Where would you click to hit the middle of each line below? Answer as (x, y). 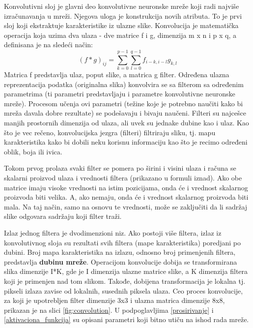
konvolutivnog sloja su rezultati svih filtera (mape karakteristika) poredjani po (123, 242)
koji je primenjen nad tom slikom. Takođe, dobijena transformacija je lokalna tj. (125, 281)
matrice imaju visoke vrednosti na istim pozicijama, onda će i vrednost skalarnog (126, 187)
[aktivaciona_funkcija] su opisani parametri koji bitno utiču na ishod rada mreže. (126, 319)
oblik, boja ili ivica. (33, 151)
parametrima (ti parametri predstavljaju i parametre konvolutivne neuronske (120, 94)
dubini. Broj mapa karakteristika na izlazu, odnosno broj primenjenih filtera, (120, 252)
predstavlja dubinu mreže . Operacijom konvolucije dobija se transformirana (121, 261)
